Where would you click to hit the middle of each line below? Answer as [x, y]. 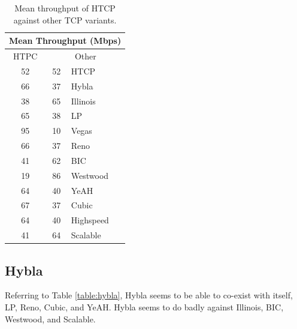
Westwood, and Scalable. [50, 318]
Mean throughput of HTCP [65, 8]
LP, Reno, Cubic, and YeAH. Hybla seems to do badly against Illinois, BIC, [144, 307]
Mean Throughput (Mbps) [65, 41]
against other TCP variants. [65, 20]
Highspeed [90, 220]
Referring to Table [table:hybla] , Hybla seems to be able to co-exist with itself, [149, 295]
